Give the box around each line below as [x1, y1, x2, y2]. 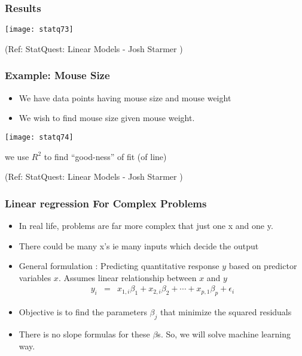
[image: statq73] [5, 25, 74, 34]
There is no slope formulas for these [19, 327, 150, 340]
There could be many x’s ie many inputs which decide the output [19, 239, 259, 252]
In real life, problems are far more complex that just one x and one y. [19, 219, 273, 231]
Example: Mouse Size [5, 68, 110, 83]
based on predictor [228, 260, 297, 272]
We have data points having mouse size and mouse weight [19, 91, 231, 104]
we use [5, 150, 29, 162]
